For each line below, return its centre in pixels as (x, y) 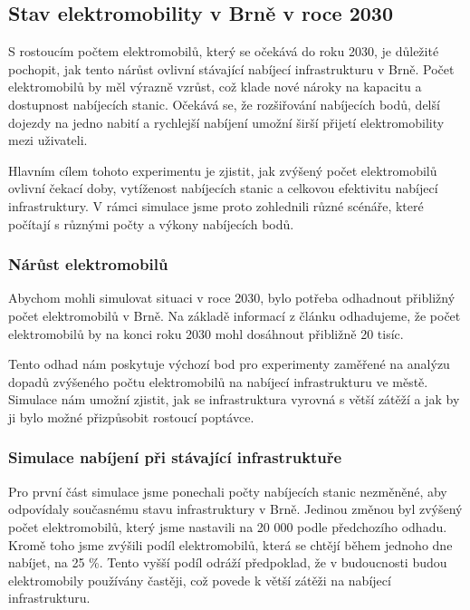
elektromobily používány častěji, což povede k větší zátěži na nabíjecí (200, 580)
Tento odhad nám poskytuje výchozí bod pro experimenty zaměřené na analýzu (229, 364)
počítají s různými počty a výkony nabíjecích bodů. (151, 223)
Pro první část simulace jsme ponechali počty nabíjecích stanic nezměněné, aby (228, 491)
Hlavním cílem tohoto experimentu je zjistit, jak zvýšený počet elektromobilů (223, 170)
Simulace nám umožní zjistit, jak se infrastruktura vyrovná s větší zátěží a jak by (234, 399)
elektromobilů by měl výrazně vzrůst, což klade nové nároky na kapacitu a (215, 87)
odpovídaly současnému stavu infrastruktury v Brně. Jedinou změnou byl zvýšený (235, 509)
